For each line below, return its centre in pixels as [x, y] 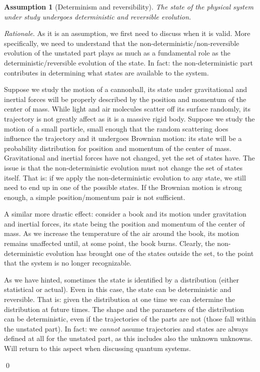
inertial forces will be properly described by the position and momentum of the [125, 99]
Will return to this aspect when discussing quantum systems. [97, 348]
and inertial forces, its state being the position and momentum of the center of [124, 223]
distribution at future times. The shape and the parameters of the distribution [124, 309]
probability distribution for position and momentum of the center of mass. [118, 148]
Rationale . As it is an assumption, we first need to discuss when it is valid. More [127, 33]
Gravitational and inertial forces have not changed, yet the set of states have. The [129, 158]
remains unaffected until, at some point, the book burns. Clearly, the [109, 243]
